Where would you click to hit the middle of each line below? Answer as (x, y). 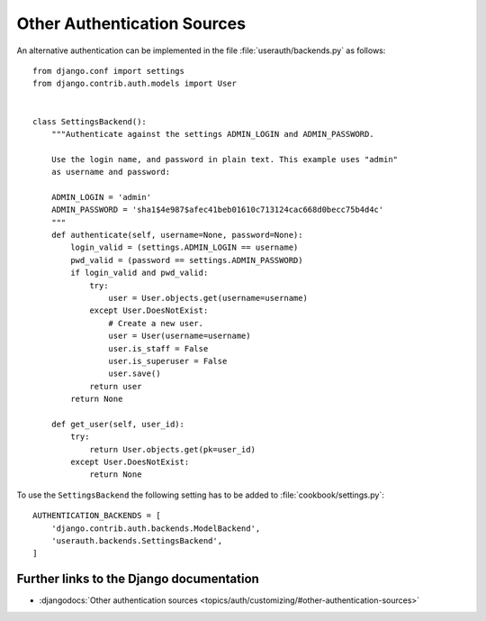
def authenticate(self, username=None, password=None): (177, 235)
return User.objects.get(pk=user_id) (173, 449)
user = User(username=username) (180, 336)
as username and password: (111, 172)
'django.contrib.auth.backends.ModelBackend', (156, 528)
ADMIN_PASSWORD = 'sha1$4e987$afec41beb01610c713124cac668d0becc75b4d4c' (217, 210)
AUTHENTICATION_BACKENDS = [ (97, 516)
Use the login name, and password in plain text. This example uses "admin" (225, 159)
